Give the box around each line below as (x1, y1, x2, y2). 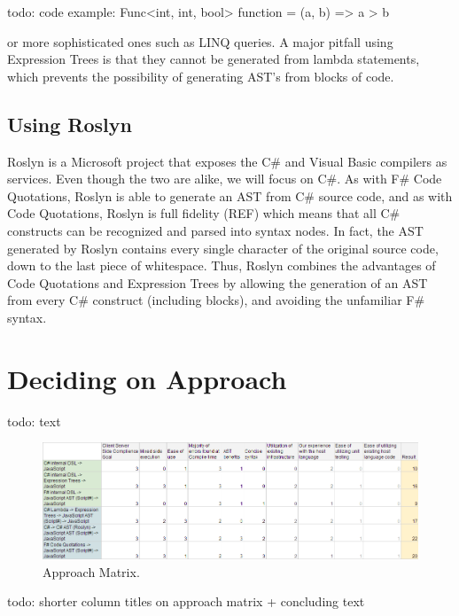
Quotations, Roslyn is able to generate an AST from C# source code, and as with (7, 186, 453, 205)
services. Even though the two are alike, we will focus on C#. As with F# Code (7, 169, 442, 188)
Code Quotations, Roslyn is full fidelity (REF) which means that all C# (7, 204, 401, 222)
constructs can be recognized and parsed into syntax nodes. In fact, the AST (7, 221, 424, 239)
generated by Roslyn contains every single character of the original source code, (7, 238, 439, 257)
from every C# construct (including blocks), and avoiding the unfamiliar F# (7, 291, 425, 309)
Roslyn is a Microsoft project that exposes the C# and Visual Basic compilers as (7, 152, 447, 170)
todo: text (7, 411, 61, 430)
